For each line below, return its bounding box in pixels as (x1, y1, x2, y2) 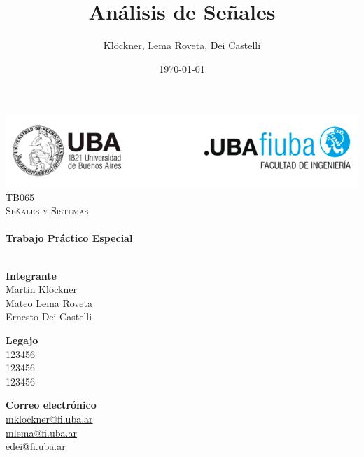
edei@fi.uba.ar (6, 439, 66, 453)
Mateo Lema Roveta (6, 295, 93, 310)
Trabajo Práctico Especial (6, 231, 133, 245)
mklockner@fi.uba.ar (6, 411, 93, 425)
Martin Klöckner (6, 282, 77, 296)
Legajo (6, 333, 38, 348)
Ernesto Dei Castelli (6, 309, 92, 324)
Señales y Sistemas (6, 203, 89, 218)
